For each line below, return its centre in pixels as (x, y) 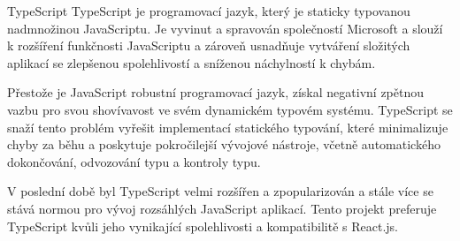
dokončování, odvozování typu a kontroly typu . (134, 161)
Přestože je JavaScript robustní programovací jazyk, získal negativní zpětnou (216, 92)
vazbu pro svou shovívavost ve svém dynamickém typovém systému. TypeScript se (230, 109)
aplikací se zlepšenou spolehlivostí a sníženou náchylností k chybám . (192, 62)
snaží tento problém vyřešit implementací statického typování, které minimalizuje (228, 127)
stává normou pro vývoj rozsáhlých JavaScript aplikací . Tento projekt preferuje (222, 208)
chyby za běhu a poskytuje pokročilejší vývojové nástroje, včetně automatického (224, 144)
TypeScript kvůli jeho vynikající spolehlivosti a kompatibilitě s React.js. (203, 226)
